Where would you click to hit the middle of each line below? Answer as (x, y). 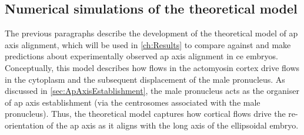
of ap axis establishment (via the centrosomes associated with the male (133, 102)
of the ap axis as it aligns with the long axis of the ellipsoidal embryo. (173, 125)
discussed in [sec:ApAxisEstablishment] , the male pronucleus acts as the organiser (152, 91)
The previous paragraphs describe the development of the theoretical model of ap (151, 33)
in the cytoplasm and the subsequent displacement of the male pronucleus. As (145, 79)
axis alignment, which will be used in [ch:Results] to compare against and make (148, 44)
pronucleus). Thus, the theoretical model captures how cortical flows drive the (145, 114)
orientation (24, 125)
